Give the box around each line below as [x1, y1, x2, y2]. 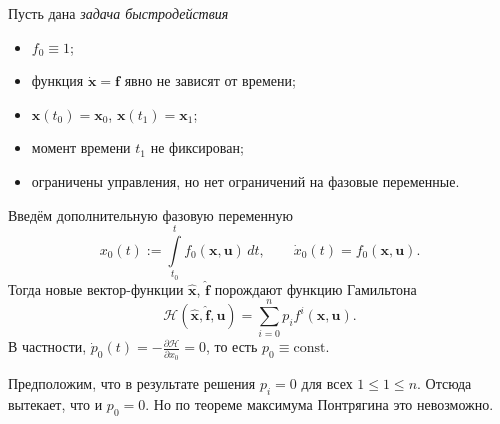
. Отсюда [417, 373, 472, 394]
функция [31, 70, 84, 91]
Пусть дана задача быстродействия [8, 3, 229, 23]
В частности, [8, 336, 87, 357]
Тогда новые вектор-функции [8, 278, 184, 299]
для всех [301, 373, 353, 394]
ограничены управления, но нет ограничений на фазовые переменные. [31, 170, 460, 191]
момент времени [31, 137, 131, 158]
